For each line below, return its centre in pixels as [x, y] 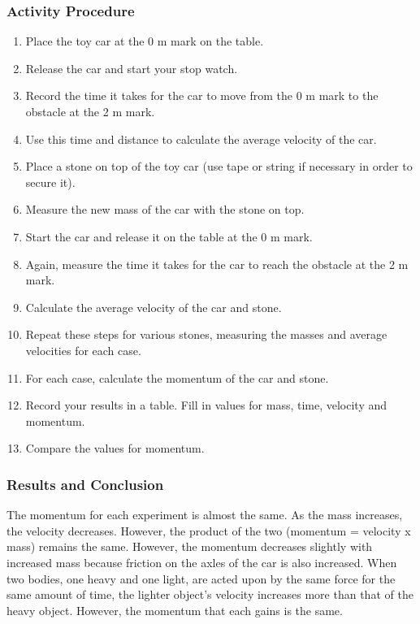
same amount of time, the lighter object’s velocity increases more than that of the [210, 594]
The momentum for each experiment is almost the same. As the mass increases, [205, 515]
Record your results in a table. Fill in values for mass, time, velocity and [206, 405]
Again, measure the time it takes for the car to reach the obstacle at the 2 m [217, 264]
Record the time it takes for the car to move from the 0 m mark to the [202, 95]
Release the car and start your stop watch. [132, 68]
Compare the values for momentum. [115, 448]
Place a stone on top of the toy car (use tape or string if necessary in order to [219, 166]
